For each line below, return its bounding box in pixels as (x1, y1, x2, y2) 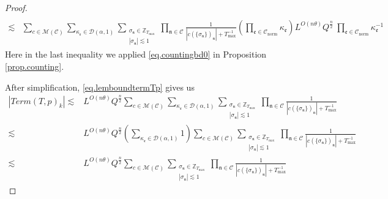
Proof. (5, 1, 28, 13)
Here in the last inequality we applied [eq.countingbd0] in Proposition (5, 48, 267, 61)
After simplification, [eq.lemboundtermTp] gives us (5, 80, 195, 93)
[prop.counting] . (5, 60, 64, 72)
